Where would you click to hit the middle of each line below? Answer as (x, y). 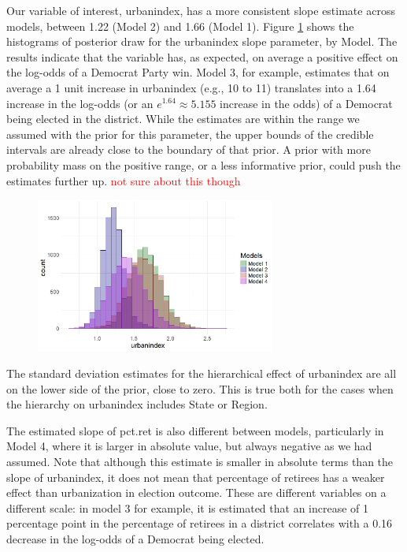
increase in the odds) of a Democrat (306, 103)
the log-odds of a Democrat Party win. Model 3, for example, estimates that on (198, 72)
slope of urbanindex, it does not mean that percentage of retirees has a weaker (196, 477)
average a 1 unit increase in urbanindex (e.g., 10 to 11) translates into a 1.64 (191, 87)
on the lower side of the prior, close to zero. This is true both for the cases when (200, 388)
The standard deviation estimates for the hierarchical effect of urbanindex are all (202, 373)
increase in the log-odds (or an (80, 103)
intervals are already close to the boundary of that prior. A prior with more (189, 149)
